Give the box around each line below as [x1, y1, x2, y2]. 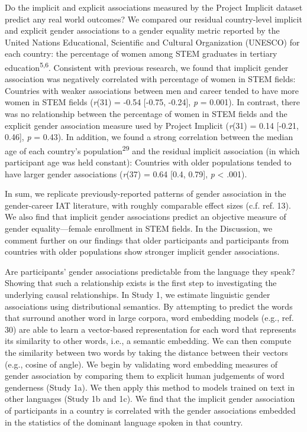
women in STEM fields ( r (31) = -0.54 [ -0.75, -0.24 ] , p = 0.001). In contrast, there [5, 96, 300, 108]
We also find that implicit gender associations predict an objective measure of [5, 210, 286, 223]
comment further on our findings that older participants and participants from [5, 233, 289, 246]
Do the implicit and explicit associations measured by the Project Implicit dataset [5, 1, 303, 13]
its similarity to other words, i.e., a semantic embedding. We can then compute [5, 334, 292, 347]
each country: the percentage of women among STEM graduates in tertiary [5, 47, 277, 60]
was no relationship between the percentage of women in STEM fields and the [5, 108, 287, 119]
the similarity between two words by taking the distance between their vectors [5, 346, 288, 358]
